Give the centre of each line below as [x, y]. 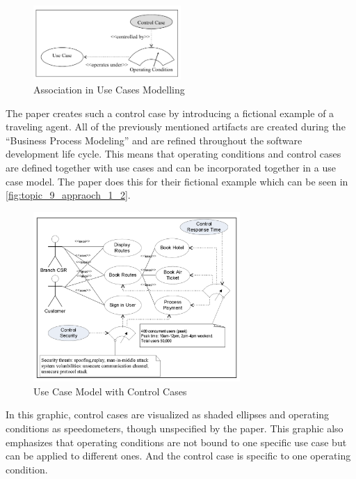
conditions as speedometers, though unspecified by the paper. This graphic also [175, 428]
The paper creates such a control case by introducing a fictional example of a [170, 113]
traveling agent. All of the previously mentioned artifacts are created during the [176, 127]
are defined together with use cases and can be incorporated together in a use [171, 167]
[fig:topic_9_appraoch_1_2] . [68, 195]
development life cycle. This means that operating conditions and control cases [173, 154]
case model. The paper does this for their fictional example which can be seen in [177, 181]
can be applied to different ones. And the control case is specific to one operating [178, 456]
